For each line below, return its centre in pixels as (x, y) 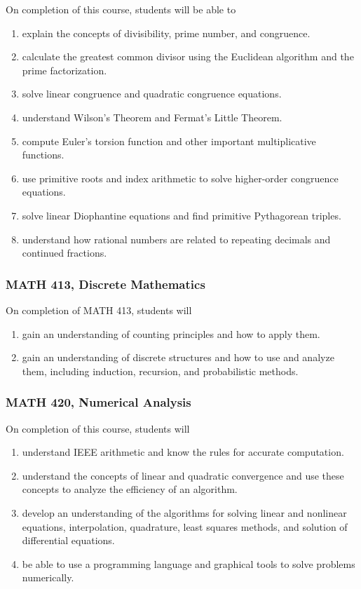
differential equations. (68, 540)
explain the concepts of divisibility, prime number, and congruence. (166, 33)
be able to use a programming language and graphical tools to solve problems (189, 563)
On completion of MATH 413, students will (99, 310)
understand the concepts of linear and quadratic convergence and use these (183, 475)
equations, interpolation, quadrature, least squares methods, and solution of (185, 526)
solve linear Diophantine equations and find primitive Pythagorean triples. (182, 215)
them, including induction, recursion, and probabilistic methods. (160, 371)
